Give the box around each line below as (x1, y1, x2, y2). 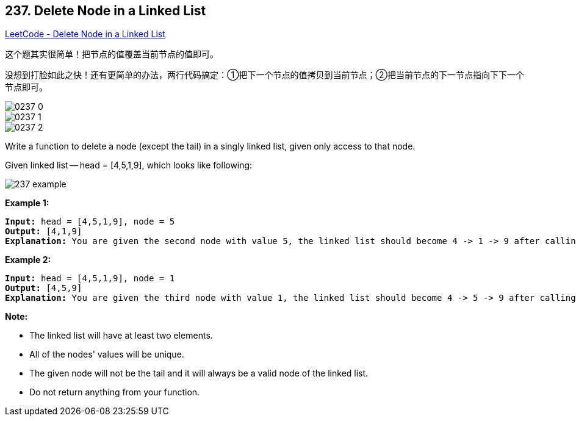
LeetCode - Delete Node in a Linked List (5, 29, 165, 40)
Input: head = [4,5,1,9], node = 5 (5, 217, 175, 227)
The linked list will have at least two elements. (29, 330, 213, 341)
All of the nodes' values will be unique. (29, 349, 184, 360)
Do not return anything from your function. (29, 387, 200, 398)
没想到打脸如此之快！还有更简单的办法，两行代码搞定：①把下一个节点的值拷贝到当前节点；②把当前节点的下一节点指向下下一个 (5, 70, 524, 81)
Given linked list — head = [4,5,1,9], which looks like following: (5, 160, 253, 171)
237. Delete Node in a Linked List (5, 3, 206, 18)
